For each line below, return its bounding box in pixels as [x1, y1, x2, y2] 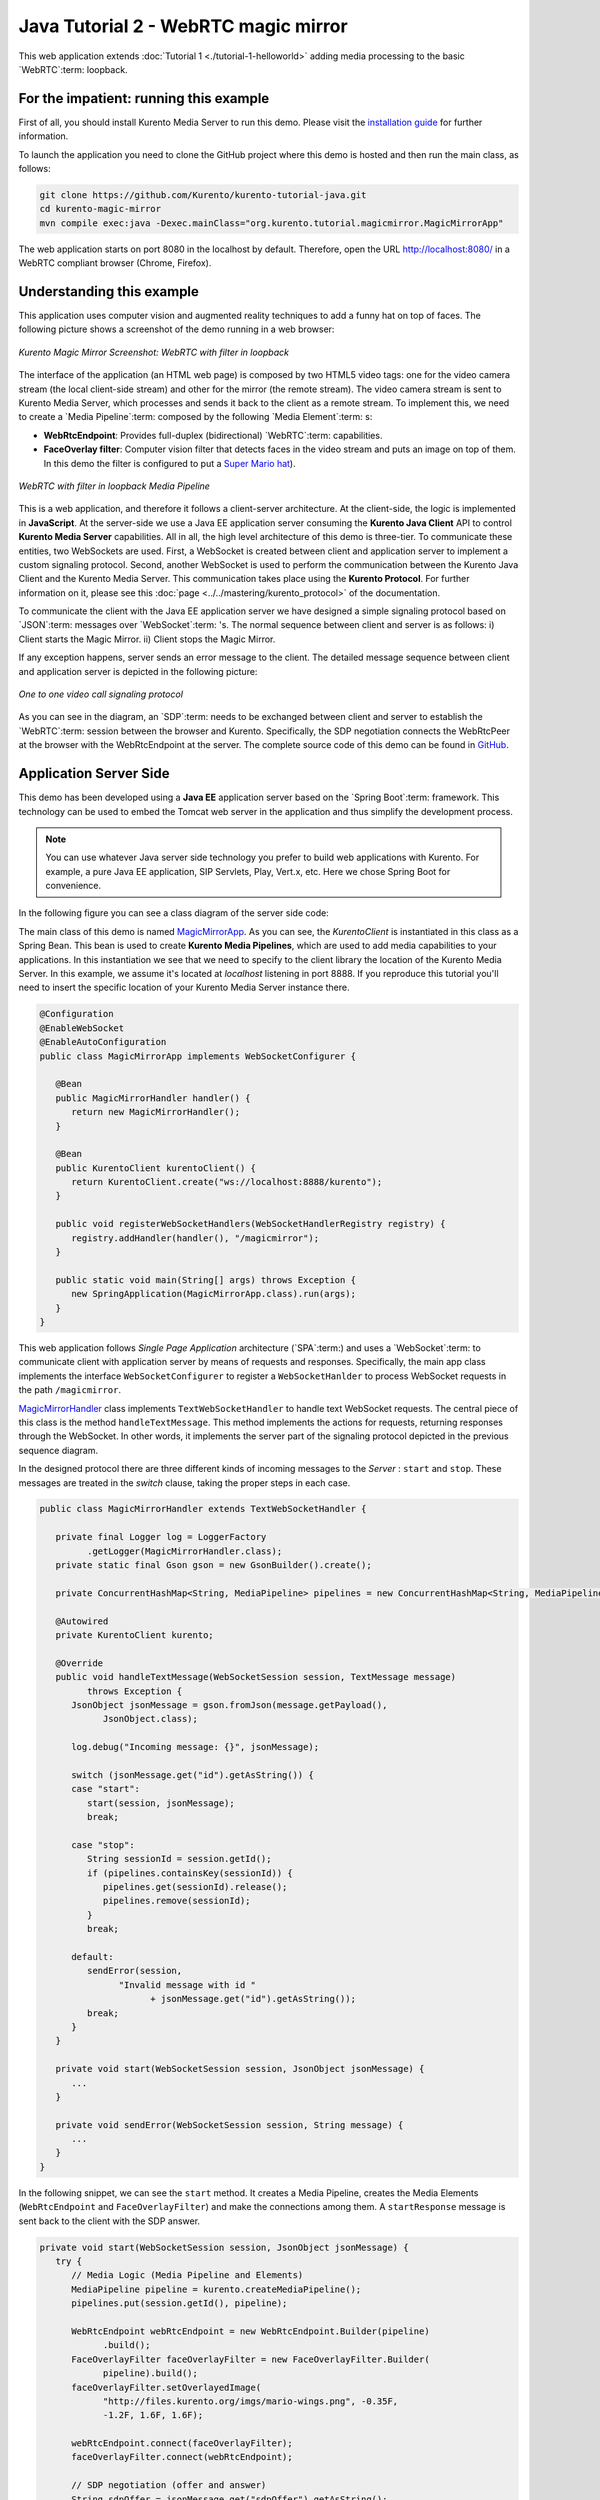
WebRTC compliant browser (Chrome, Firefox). [18, 257, 212, 269]
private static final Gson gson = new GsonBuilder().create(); [55, 1560, 372, 1571]
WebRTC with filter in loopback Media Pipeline [18, 480, 210, 492]
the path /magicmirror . [18, 1384, 122, 1396]
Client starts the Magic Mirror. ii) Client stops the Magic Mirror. [18, 633, 276, 645]
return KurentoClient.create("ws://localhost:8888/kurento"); [71, 1176, 383, 1188]
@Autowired [55, 1615, 109, 1627]
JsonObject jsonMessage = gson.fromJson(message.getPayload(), [71, 1699, 388, 1710]
